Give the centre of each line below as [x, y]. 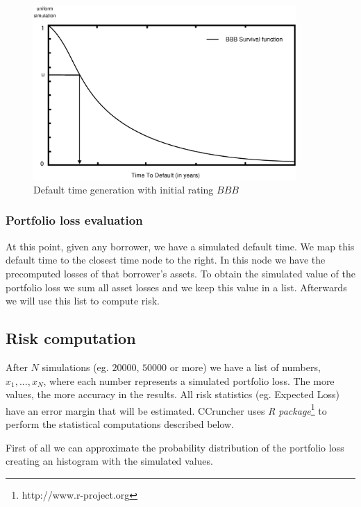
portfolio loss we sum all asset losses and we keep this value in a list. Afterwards [176, 287]
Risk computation [71, 338]
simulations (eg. [75, 367]
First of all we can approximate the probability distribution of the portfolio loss [175, 447]
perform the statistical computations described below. [120, 423]
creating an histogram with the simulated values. [109, 461]
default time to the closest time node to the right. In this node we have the [166, 260]
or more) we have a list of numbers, [245, 367]
